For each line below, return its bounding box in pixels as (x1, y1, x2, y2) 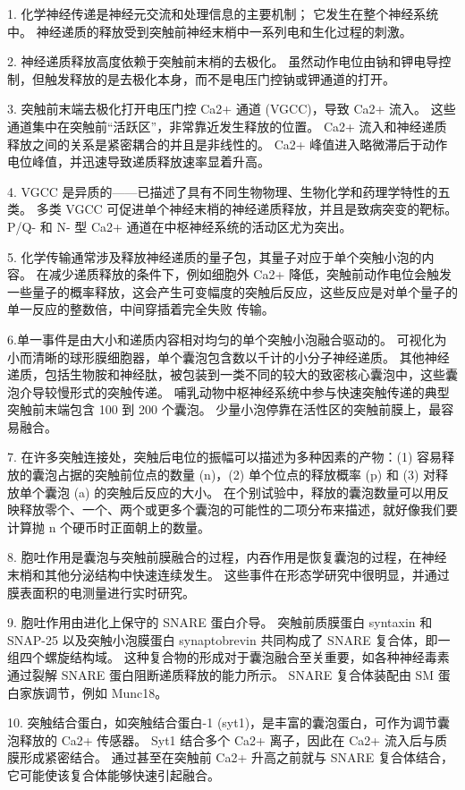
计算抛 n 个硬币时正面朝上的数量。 (7, 517, 211, 536)
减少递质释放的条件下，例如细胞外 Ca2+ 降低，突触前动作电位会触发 (48, 265, 452, 284)
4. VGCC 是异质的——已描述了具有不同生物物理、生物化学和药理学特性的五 (7, 182, 451, 200)
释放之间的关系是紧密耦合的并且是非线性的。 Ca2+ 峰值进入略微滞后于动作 (7, 134, 448, 153)
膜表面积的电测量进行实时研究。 (7, 582, 195, 601)
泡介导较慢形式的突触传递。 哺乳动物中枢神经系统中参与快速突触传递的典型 (7, 382, 450, 401)
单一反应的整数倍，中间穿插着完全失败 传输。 (7, 300, 275, 319)
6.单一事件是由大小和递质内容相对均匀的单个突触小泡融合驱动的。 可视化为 (7, 329, 447, 348)
